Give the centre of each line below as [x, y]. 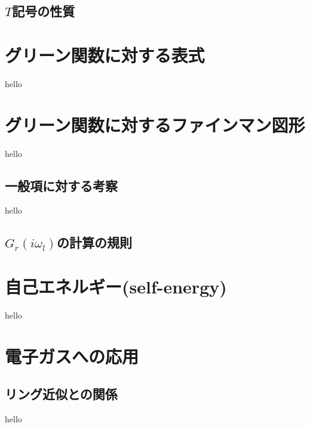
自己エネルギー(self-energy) [116, 286]
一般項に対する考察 [61, 185]
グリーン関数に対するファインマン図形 [155, 124]
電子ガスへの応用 [72, 356]
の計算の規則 [94, 242]
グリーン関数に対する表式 [105, 55]
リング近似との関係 [61, 394]
